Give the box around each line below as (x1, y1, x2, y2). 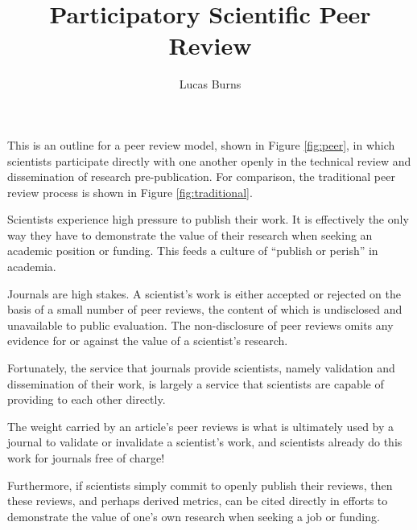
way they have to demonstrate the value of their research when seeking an (7, 226, 373, 243)
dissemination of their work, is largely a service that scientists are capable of (7, 375, 384, 392)
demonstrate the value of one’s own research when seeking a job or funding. (7, 507, 380, 524)
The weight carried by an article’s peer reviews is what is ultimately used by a (7, 417, 394, 434)
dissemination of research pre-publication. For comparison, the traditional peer (7, 168, 395, 185)
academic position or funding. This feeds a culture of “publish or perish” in (7, 242, 378, 259)
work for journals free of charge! (7, 450, 165, 466)
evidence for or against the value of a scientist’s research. (7, 332, 288, 349)
